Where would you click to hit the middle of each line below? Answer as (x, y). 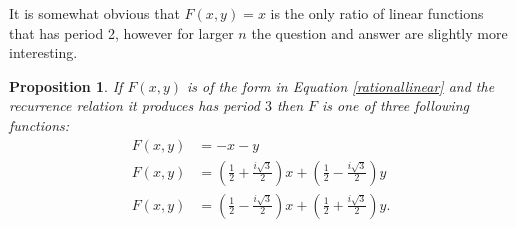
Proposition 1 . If (66, 85)
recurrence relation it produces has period (134, 105)
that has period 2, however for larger (121, 32)
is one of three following (395, 105)
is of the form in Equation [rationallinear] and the (340, 85)
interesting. (43, 52)
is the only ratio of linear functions (377, 13)
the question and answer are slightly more (379, 32)
